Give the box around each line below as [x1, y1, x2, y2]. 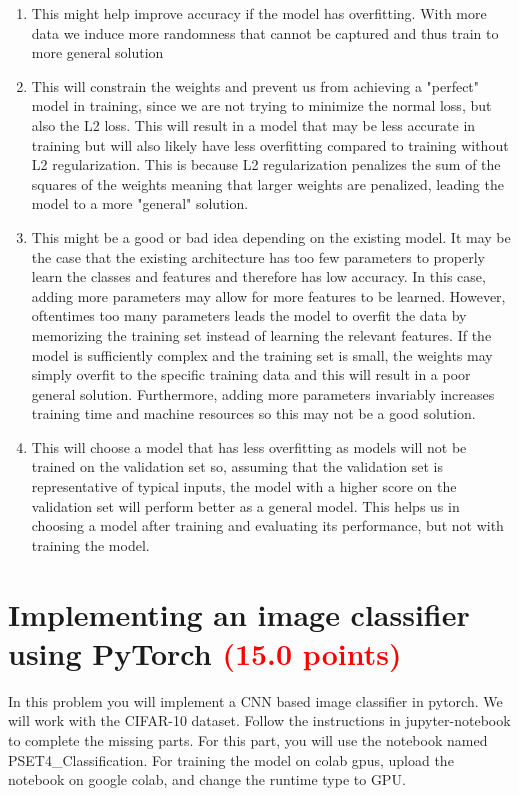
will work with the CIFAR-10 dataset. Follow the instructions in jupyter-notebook [8, 710, 511, 731]
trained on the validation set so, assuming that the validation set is [31, 456, 443, 477]
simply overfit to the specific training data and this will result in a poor [31, 364, 471, 385]
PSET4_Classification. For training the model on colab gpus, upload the [8, 749, 454, 770]
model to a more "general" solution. [31, 193, 249, 214]
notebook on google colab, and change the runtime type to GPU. [8, 769, 406, 790]
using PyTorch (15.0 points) [8, 632, 402, 673]
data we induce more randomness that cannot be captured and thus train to [31, 22, 499, 43]
